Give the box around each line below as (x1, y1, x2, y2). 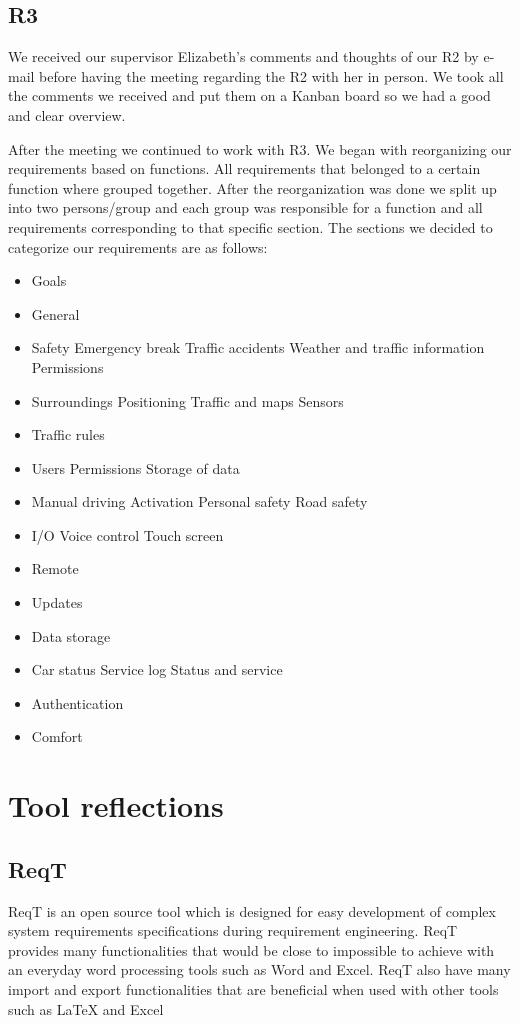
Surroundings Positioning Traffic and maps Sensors (31, 390, 344, 411)
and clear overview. (8, 104, 126, 125)
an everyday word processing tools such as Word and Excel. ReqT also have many (8, 959, 511, 980)
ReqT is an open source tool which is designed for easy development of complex (8, 900, 496, 921)
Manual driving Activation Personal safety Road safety (31, 491, 368, 512)
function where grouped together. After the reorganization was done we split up (8, 177, 497, 198)
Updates (31, 592, 83, 613)
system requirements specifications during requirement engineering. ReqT (8, 920, 458, 941)
